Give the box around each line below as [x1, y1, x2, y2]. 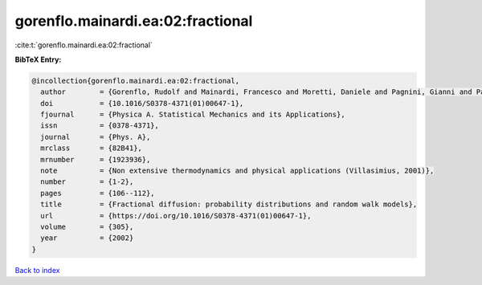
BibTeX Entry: [14, 55, 62, 64]
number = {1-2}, [40, 177, 134, 186]
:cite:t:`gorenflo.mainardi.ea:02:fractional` [14, 40, 153, 50]
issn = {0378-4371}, [40, 121, 160, 130]
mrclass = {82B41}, [40, 144, 142, 153]
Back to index [14, 265, 60, 275]
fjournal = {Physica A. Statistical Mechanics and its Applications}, [40, 110, 345, 120]
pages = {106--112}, [40, 189, 156, 197]
